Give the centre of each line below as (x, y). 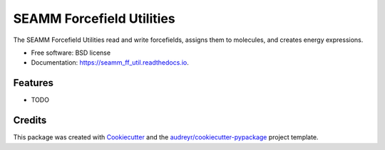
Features (33, 83)
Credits (30, 120)
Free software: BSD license (71, 53)
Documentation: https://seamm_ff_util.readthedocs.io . (110, 63)
